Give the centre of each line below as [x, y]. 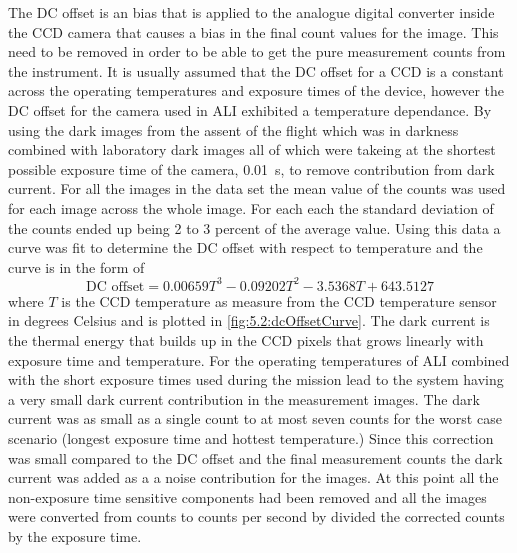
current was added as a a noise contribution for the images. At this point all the [253, 477]
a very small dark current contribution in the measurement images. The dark [244, 398]
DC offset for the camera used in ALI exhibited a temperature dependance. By [250, 109]
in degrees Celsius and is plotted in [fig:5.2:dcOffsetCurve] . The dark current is [249, 320]
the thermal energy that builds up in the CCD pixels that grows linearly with [246, 340]
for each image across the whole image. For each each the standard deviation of [251, 207]
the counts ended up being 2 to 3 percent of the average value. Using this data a [254, 227]
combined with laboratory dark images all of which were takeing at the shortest [252, 149]
